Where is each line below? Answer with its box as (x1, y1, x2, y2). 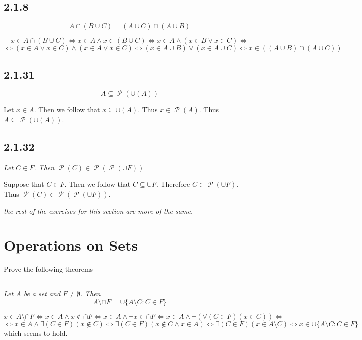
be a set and (23, 288, 61, 299)
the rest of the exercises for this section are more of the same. (4, 205, 193, 216)
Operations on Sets (4, 235, 138, 255)
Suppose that (4, 179, 44, 189)
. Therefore (156, 179, 190, 189)
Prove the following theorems (4, 264, 93, 274)
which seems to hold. (4, 327, 68, 338)
